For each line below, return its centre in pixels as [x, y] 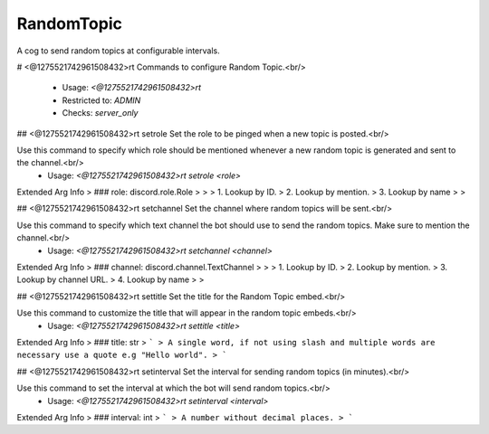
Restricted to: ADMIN [101, 100]
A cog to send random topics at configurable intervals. [119, 51]
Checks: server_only [100, 113]
